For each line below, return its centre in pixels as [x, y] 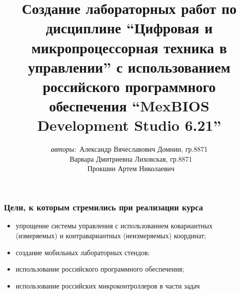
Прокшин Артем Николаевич [131, 168]
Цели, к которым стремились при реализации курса [104, 207]
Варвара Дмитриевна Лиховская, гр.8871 [131, 158]
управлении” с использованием [129, 66]
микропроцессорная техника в [129, 47]
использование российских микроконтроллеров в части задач [108, 285]
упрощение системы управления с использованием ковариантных [114, 226]
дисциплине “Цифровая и [129, 28]
